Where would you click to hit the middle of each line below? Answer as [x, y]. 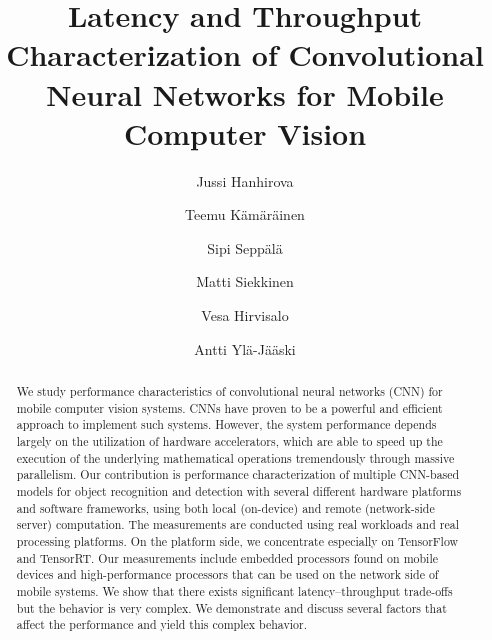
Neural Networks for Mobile [245, 93]
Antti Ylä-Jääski [245, 348]
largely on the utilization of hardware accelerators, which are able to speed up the [229, 441]
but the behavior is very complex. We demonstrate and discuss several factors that [231, 607]
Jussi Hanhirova [245, 180]
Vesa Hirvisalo [245, 315]
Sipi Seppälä [245, 247]
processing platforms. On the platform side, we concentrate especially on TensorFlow [237, 540]
